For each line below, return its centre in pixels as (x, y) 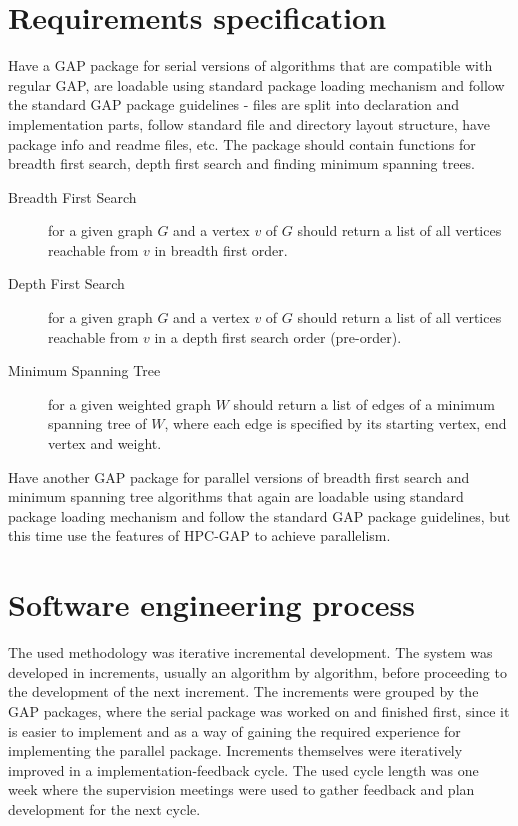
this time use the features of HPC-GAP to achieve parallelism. (199, 535)
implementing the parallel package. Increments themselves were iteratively (235, 750)
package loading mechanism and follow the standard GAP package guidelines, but (259, 515)
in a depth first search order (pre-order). (278, 336)
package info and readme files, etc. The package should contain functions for (242, 143)
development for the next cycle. (104, 808)
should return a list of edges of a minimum (364, 403)
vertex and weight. (105, 443)
